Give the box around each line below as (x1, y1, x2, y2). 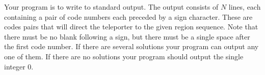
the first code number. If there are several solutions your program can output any (4, 41, 259, 52)
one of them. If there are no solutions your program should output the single (4, 51, 244, 61)
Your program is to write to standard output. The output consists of (4, 2, 219, 12)
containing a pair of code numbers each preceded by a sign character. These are (4, 11, 253, 22)
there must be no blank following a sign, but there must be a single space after (4, 31, 250, 42)
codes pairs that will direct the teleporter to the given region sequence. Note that (4, 21, 258, 32)
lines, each (228, 2, 261, 12)
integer (4, 61, 25, 71)
